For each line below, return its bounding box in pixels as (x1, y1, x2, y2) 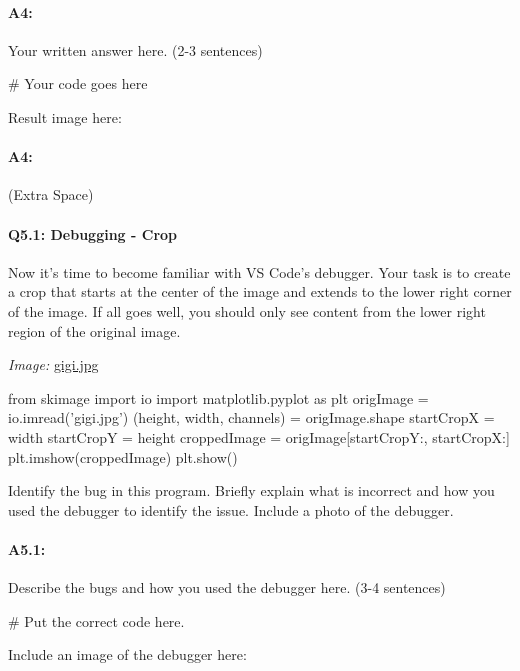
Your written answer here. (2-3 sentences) (8, 39, 263, 60)
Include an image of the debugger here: (8, 644, 247, 665)
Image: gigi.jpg (8, 354, 99, 375)
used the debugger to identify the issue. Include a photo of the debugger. (8, 499, 454, 520)
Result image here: (8, 106, 122, 127)
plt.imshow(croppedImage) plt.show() (8, 446, 238, 467)
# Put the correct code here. (8, 610, 185, 631)
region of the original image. (8, 320, 181, 341)
